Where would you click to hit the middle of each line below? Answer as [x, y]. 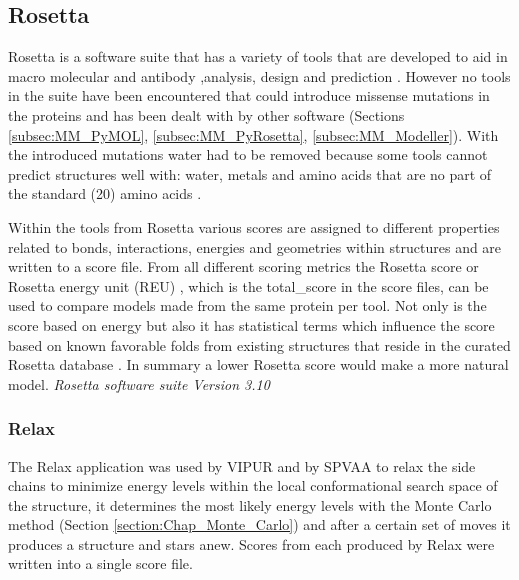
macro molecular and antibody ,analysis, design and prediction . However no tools [259, 75]
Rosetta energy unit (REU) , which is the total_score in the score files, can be [248, 285]
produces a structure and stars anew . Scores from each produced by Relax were [251, 543]
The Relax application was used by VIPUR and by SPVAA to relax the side [242, 465]
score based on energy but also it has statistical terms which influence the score [251, 324]
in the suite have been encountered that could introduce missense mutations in [249, 95]
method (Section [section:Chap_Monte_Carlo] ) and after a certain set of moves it [259, 524]
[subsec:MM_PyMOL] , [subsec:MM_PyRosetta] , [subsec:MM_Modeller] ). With [253, 134]
